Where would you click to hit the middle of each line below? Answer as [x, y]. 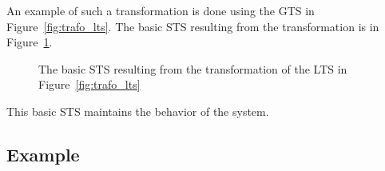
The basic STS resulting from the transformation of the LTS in [193, 68]
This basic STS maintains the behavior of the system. [138, 111]
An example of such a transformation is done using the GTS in [161, 10]
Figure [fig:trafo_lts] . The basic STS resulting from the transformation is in [193, 26]
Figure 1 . [30, 42]
